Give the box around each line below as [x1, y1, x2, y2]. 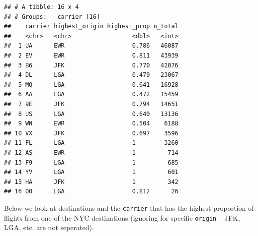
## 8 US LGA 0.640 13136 [4, 110, 178, 118]
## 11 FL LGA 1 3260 [4, 139, 178, 147]
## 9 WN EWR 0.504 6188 [4, 120, 178, 127]
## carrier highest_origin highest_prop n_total [4, 23, 178, 30]
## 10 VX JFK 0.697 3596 [4, 129, 178, 137]
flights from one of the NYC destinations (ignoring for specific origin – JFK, [4, 212, 240, 223]
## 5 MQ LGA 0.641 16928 [4, 81, 178, 88]
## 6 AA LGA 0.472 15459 [4, 91, 178, 98]
